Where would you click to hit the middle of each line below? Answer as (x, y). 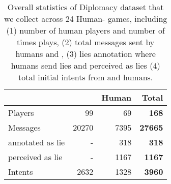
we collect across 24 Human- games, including (86, 19)
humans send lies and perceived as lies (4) (85, 65)
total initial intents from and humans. (86, 77)
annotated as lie (37, 142)
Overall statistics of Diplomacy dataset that (85, 7)
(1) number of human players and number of (85, 30)
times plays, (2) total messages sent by (86, 42)
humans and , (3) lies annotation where (85, 54)
